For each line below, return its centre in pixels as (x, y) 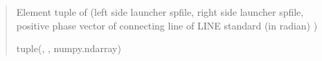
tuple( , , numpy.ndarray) (69, 48)
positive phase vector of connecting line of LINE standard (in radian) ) (167, 25)
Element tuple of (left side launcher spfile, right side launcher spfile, (160, 12)
